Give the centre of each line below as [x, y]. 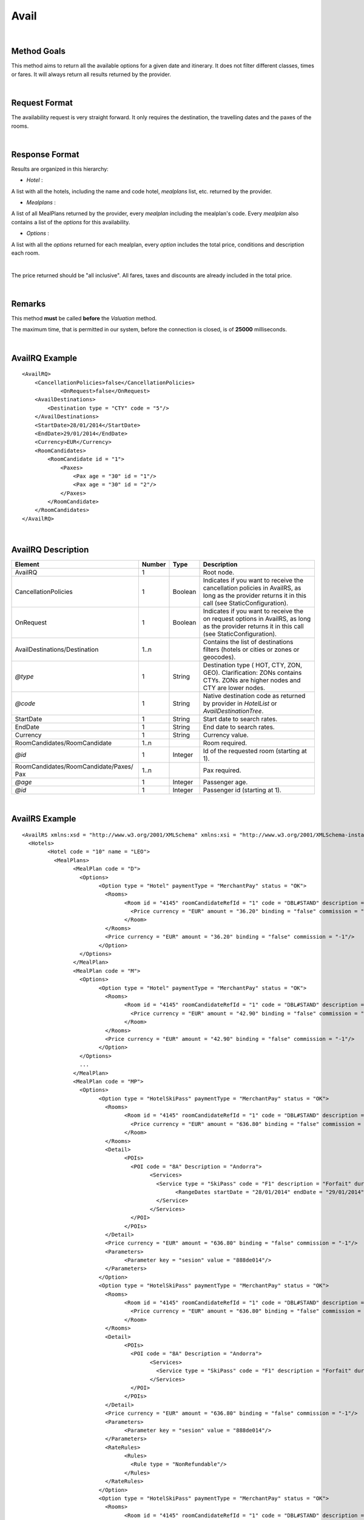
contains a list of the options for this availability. [71, 222]
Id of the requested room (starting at [255, 751]
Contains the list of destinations [248, 642]
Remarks [29, 304]
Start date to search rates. [240, 719]
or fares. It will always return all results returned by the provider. [91, 74]
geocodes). [219, 657]
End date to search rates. [239, 727]
